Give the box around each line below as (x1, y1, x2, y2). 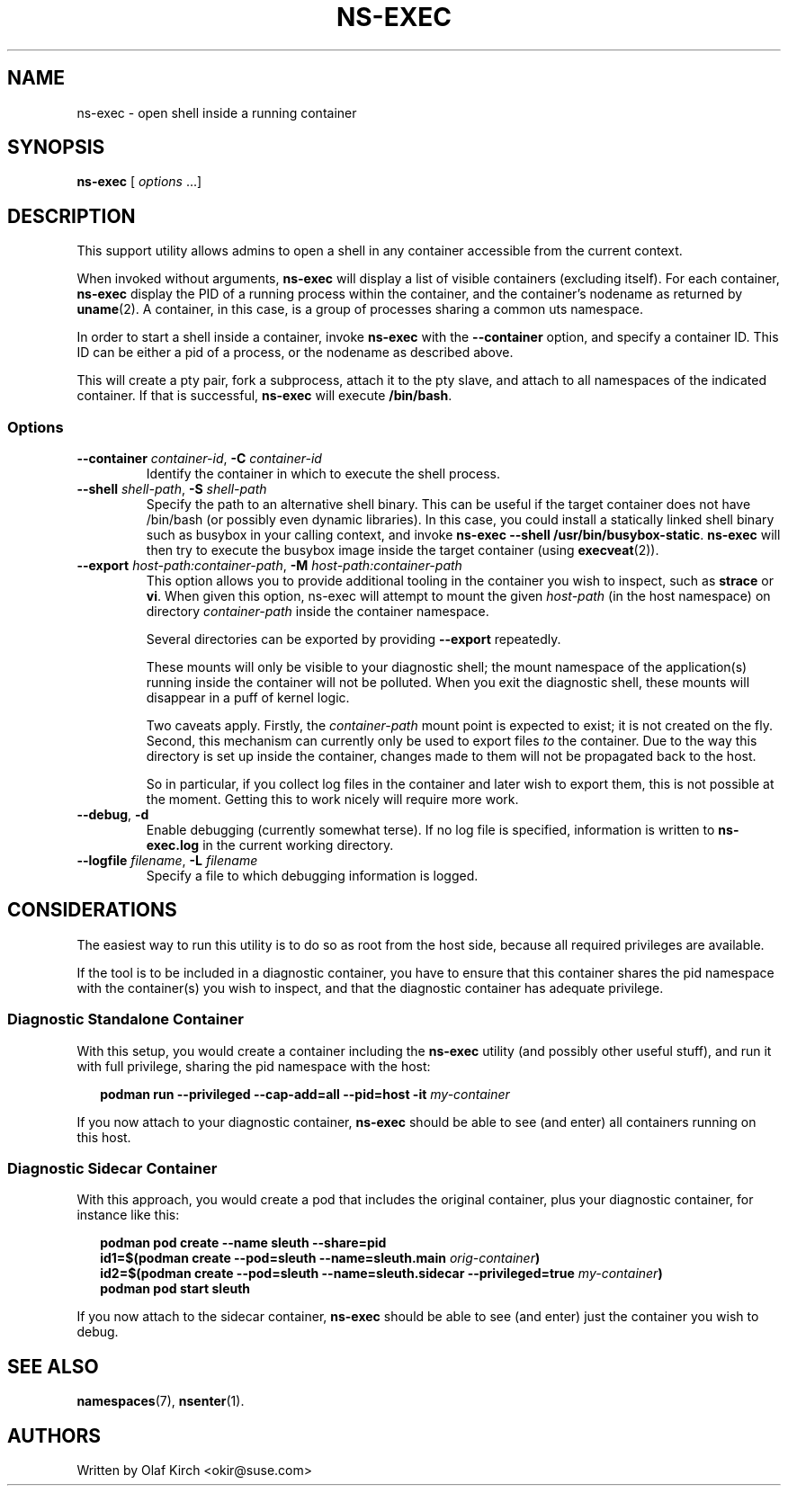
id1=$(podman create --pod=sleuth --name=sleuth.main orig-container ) (100, 1250, 541, 1266)
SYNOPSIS (7, 136, 105, 159)
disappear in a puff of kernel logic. (146, 690, 350, 706)
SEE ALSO (7, 1354, 99, 1378)
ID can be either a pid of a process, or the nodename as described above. (76, 344, 514, 361)
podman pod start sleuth (100, 1281, 251, 1297)
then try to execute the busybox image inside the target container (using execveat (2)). (146, 542, 659, 559)
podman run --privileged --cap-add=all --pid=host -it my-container (100, 1086, 510, 1102)
